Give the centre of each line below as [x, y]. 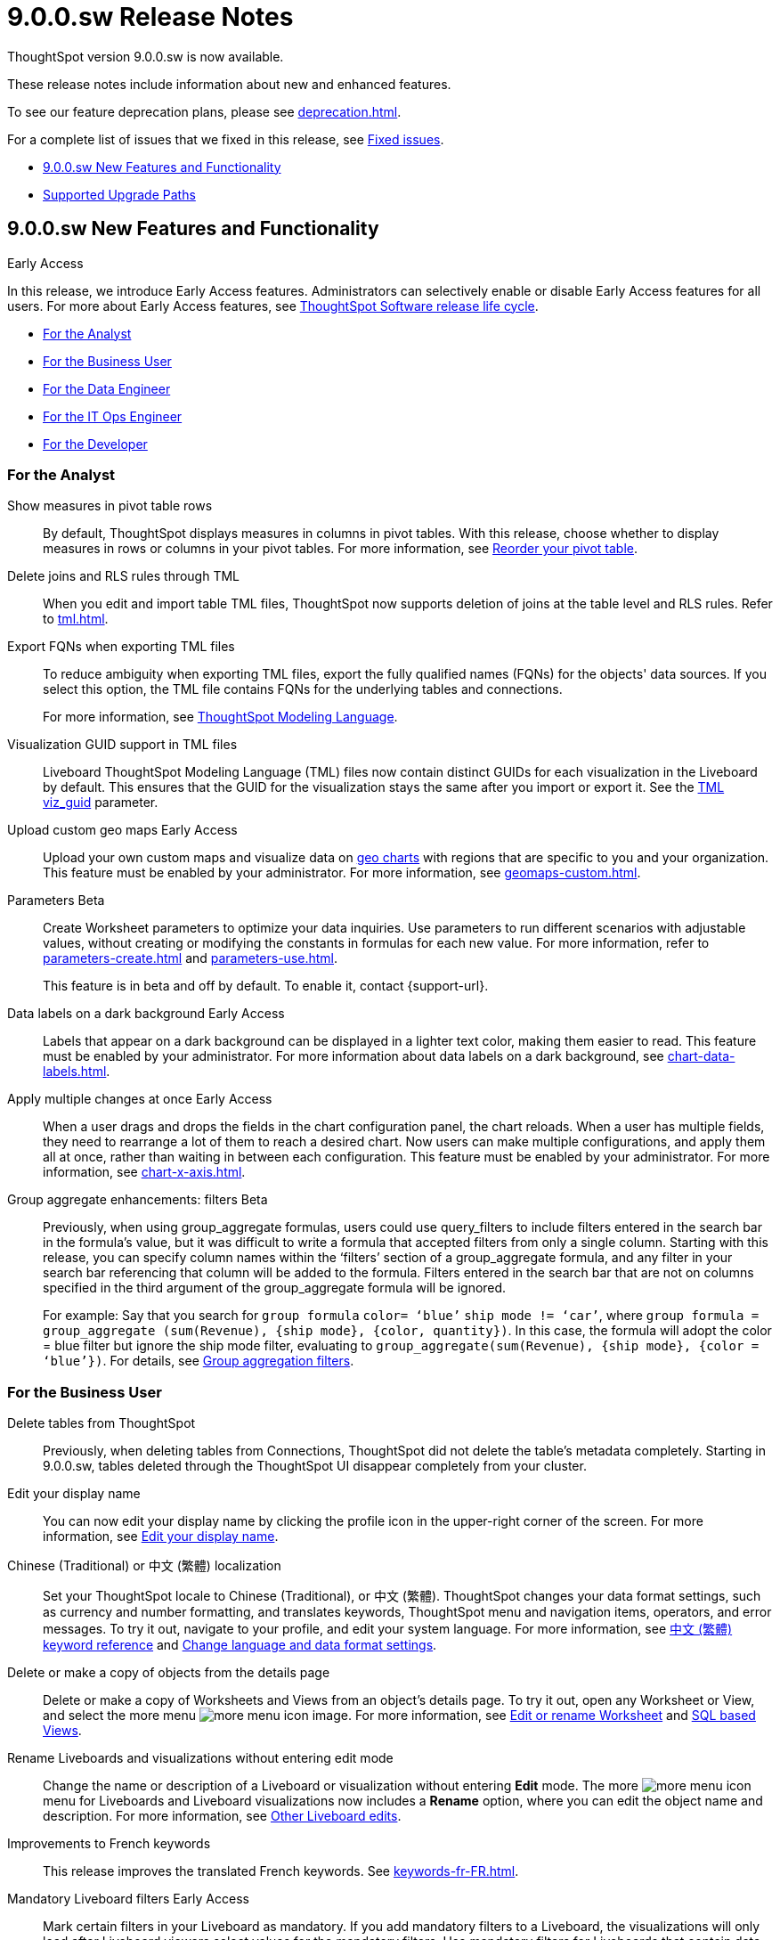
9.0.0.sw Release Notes [150, 17]
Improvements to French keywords [109, 1844]
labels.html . [77, 1072]
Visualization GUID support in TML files [122, 745]
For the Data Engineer [107, 388]
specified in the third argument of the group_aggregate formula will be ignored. [275, 1288]
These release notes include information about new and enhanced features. [229, 84]
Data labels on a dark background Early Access [146, 1014]
